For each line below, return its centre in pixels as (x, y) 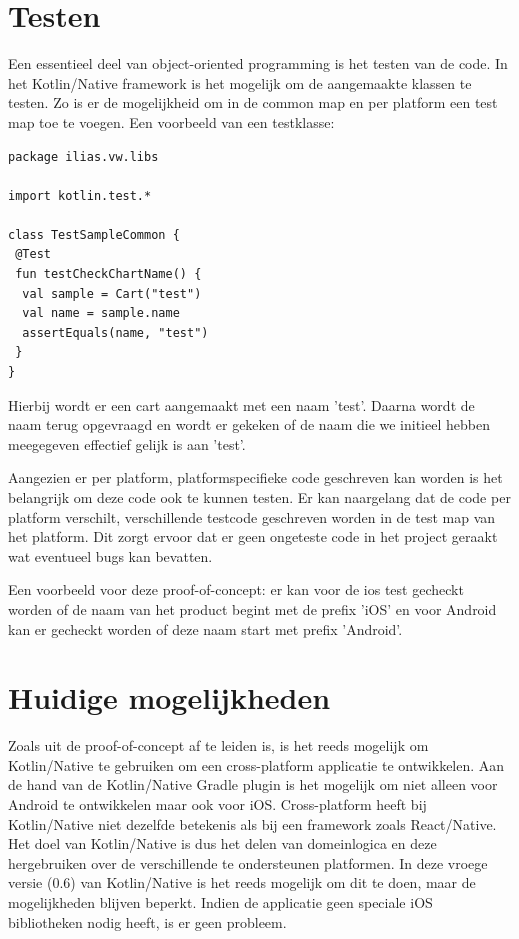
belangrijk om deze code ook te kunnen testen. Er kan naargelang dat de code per (259, 497)
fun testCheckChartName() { (108, 274)
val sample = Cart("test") (112, 293)
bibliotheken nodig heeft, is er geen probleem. (147, 921)
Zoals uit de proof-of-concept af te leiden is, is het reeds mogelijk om (218, 745)
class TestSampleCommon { (94, 234)
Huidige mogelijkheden (169, 697)
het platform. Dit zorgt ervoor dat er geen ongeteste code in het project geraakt (253, 536)
